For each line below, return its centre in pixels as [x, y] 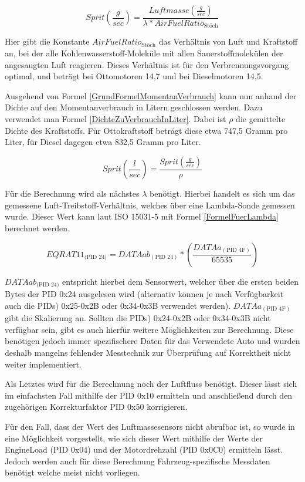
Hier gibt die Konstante [47, 41]
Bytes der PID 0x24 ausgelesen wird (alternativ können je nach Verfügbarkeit [144, 294]
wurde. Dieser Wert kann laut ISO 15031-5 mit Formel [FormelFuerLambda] [142, 216]
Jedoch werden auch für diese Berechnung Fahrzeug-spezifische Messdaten [138, 461]
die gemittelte [261, 119]
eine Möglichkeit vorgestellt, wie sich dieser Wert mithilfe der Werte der [134, 438]
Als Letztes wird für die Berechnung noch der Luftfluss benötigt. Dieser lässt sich [151, 384]
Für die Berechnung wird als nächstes [72, 193]
